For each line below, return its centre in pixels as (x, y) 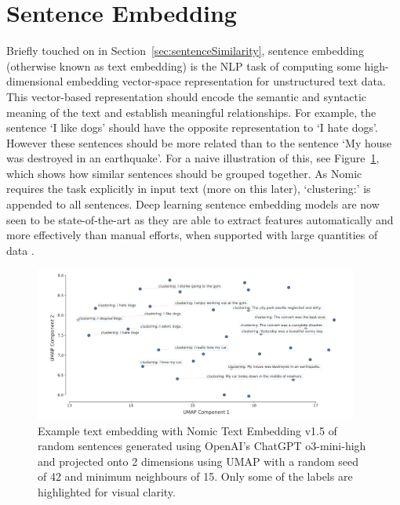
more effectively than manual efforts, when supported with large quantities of (192, 235)
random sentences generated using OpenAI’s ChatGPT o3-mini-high (202, 446)
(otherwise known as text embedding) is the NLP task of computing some (184, 65)
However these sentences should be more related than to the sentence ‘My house (199, 142)
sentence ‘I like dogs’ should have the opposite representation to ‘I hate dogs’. (192, 127)
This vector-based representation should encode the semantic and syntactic (187, 96)
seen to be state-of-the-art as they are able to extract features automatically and (200, 219)
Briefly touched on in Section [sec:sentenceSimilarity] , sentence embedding (185, 51)
